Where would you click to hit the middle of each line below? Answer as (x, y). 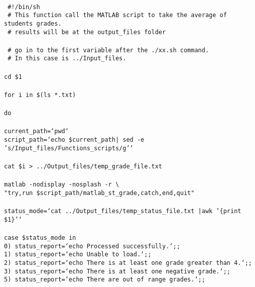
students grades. (33, 23)
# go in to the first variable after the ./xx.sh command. (108, 50)
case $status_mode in (40, 238)
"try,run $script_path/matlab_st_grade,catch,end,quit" (99, 193)
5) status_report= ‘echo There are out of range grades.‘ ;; (105, 280)
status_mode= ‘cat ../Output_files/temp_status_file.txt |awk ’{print (123, 211)
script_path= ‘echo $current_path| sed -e (74, 140)
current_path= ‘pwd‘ (36, 131)
